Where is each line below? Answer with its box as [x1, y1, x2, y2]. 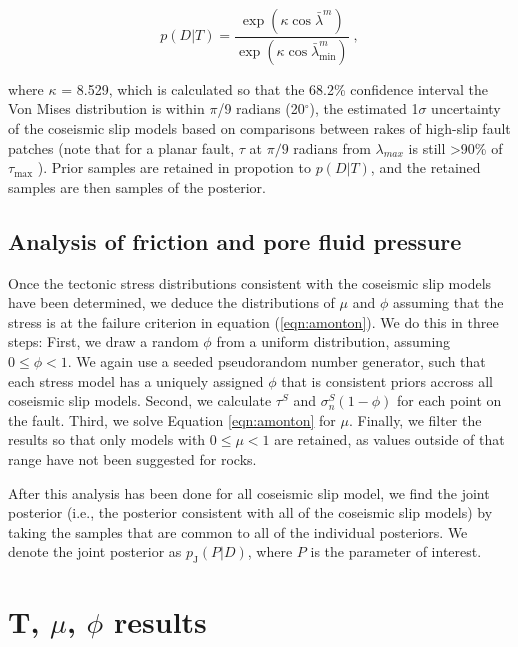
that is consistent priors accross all [281, 370, 493, 391]
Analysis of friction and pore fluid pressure [8, 225, 462, 256]
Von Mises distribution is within [8, 98, 205, 119]
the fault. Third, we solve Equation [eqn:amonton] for [8, 409, 336, 430]
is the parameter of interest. [310, 541, 482, 562]
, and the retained [370, 157, 481, 178]
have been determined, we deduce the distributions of [8, 292, 335, 313]
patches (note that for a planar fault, [8, 137, 235, 158]
